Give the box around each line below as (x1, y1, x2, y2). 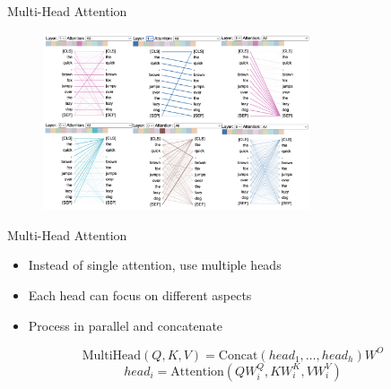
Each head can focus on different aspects (28, 286, 252, 305)
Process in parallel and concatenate (28, 316, 223, 334)
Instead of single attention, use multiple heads (28, 255, 282, 274)
